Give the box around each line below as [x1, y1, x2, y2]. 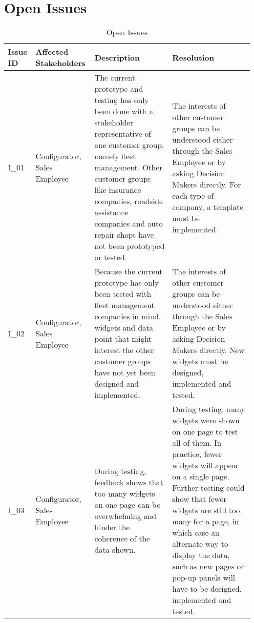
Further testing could [172, 482, 245, 494]
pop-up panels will [172, 572, 235, 583]
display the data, [172, 549, 230, 561]
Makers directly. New [172, 344, 245, 356]
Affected [35, 46, 68, 58]
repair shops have [94, 229, 154, 241]
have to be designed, [172, 583, 242, 595]
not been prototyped [94, 240, 165, 252]
